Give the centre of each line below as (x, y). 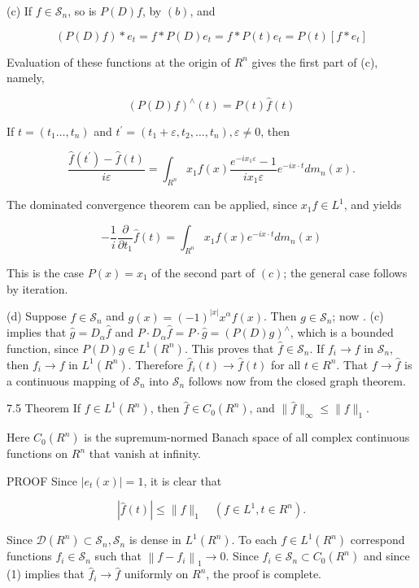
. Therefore (155, 364)
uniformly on (156, 574)
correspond (378, 540)
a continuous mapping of (68, 380)
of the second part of (203, 272)
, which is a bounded (342, 332)
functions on (37, 453)
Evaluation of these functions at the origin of (118, 61)
